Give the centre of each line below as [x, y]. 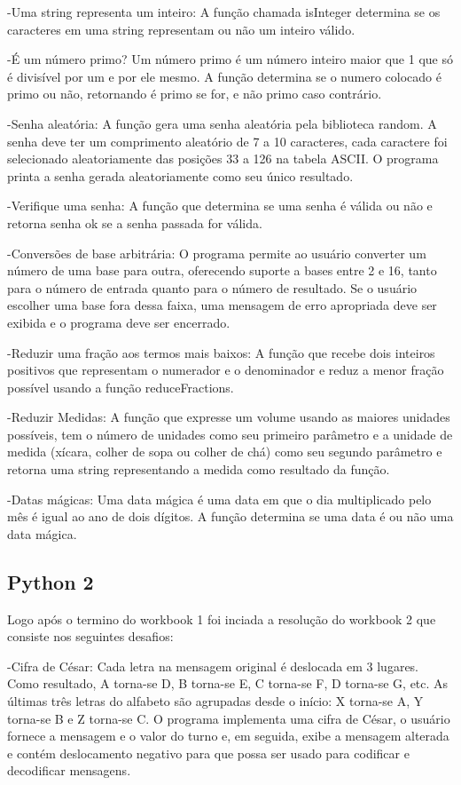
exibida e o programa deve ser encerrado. [119, 322]
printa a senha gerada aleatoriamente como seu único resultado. [180, 175]
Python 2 [51, 581]
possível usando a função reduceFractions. [121, 387]
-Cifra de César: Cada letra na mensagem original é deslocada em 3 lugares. [213, 666]
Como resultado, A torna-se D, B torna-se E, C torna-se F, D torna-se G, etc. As [228, 683]
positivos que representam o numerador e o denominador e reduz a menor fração [226, 370]
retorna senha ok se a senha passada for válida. [135, 222]
